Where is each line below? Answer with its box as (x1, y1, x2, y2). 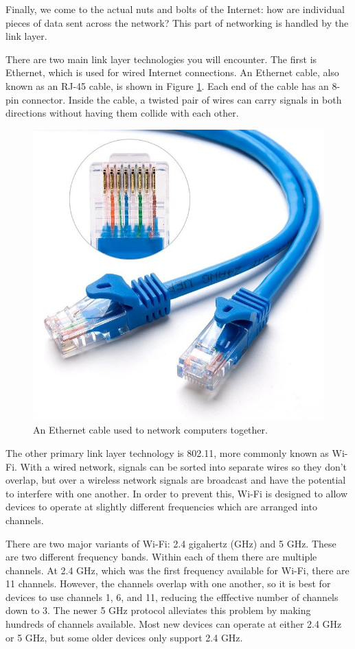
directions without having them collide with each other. (5, 106, 239, 120)
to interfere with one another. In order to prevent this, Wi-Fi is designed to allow (5, 486, 348, 500)
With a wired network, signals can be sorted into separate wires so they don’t (20, 459, 347, 473)
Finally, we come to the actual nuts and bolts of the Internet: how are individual (5, 2, 345, 16)
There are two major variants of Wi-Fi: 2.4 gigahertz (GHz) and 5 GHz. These (5, 536, 336, 550)
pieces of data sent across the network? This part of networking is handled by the (5, 15, 349, 29)
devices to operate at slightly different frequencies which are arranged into (5, 499, 317, 514)
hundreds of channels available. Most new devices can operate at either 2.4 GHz (5, 617, 342, 631)
